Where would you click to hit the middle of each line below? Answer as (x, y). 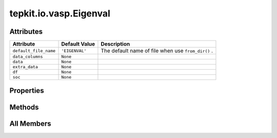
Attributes (26, 32)
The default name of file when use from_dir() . (157, 51)
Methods (24, 107)
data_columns (28, 57)
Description (115, 44)
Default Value (78, 44)
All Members (30, 123)
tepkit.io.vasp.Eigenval (60, 13)
